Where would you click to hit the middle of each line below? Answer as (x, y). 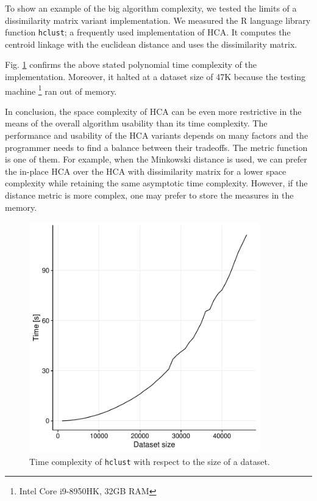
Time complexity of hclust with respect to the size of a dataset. (150, 461)
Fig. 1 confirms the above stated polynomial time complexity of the (131, 64)
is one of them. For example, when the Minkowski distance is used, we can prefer (156, 159)
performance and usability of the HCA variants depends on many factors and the (157, 135)
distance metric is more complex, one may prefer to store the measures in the (149, 195)
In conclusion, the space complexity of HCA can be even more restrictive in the (153, 111)
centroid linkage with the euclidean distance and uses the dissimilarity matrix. (151, 44)
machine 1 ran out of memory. (61, 90)
